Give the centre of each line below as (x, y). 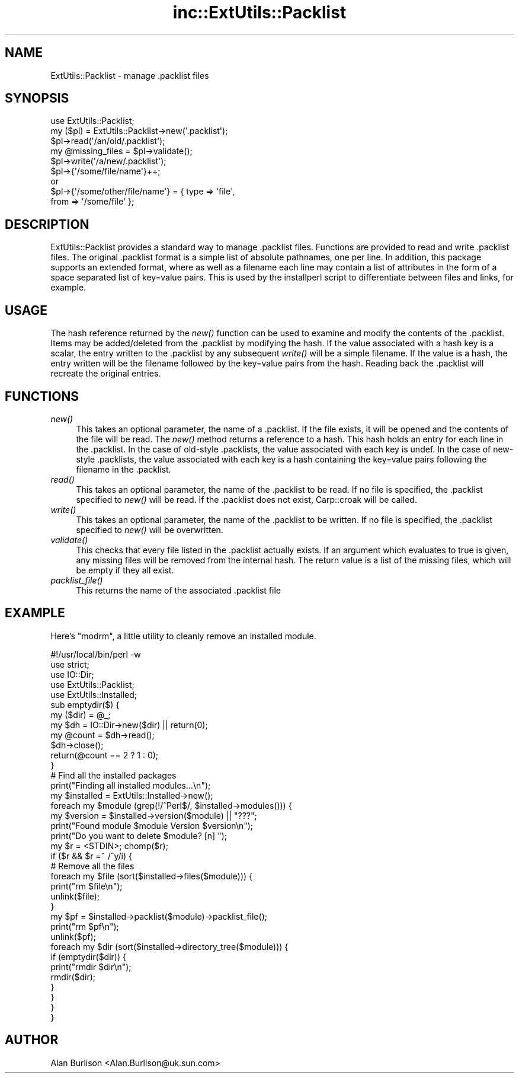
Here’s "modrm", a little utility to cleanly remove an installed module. (183, 636)
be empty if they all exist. (125, 570)
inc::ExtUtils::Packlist (259, 12)
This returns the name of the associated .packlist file (178, 590)
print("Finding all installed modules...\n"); (131, 785)
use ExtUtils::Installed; (94, 694)
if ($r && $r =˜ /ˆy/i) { (91, 856)
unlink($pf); (73, 936)
